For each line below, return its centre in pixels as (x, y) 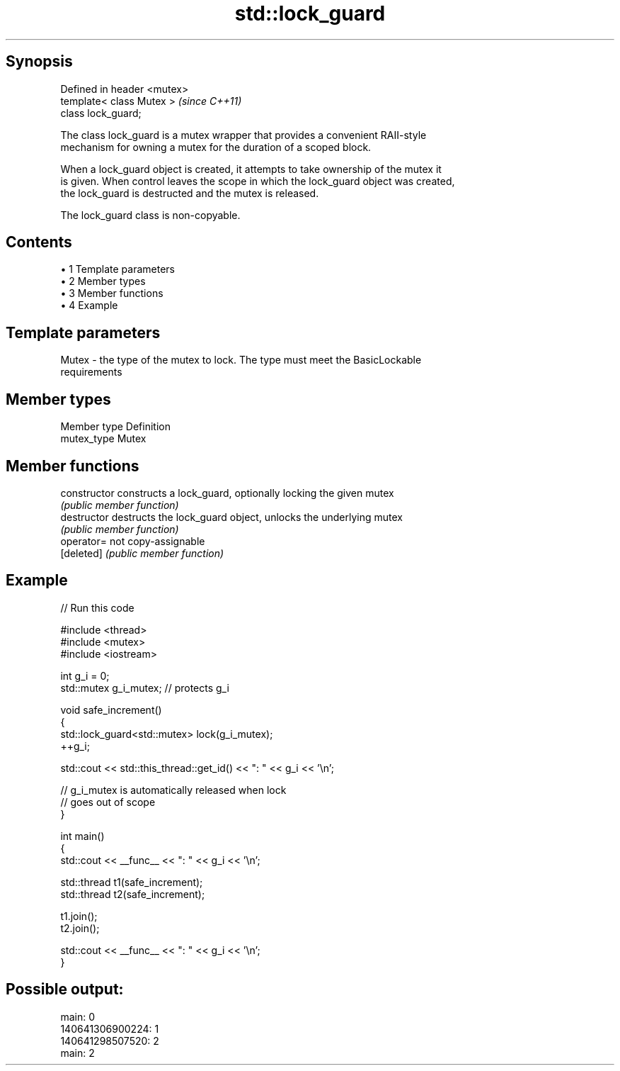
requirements (91, 372)
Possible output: (65, 989)
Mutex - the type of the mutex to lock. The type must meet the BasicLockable (241, 360)
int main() (82, 836)
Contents (39, 242)
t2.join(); (80, 928)
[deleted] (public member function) (142, 553)
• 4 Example (89, 305)
